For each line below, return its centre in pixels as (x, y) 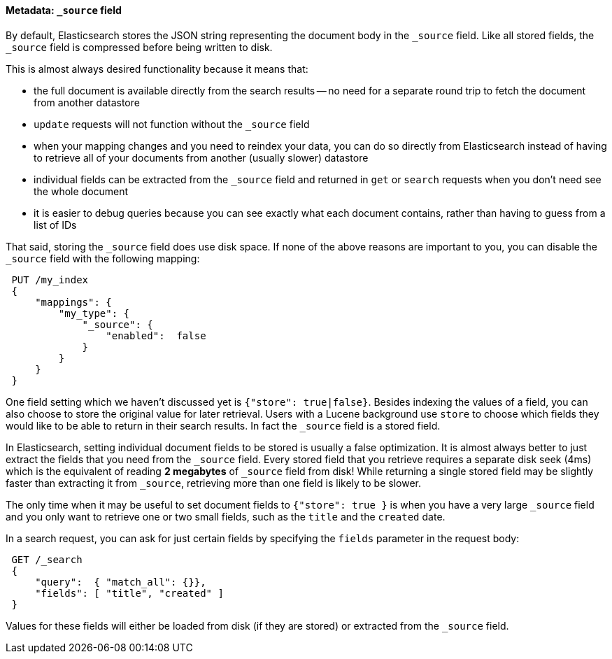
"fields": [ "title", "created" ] (129, 593)
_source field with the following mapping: (103, 258)
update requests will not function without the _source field (172, 124)
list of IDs (55, 225)
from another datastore (87, 102)
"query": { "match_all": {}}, (121, 582)
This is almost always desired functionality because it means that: (157, 69)
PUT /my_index (50, 279)
